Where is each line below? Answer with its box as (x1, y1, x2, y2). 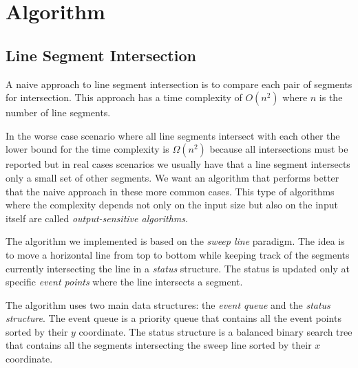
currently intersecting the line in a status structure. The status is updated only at (6, 261, 350, 275)
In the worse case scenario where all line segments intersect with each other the (6, 128, 340, 142)
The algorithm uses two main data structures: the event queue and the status (6, 297, 330, 312)
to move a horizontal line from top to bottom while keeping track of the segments (6, 247, 350, 261)
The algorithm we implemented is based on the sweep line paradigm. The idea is (6, 234, 345, 248)
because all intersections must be (209, 142, 348, 156)
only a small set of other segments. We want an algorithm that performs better (6, 170, 339, 184)
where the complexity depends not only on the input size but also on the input (6, 197, 338, 212)
